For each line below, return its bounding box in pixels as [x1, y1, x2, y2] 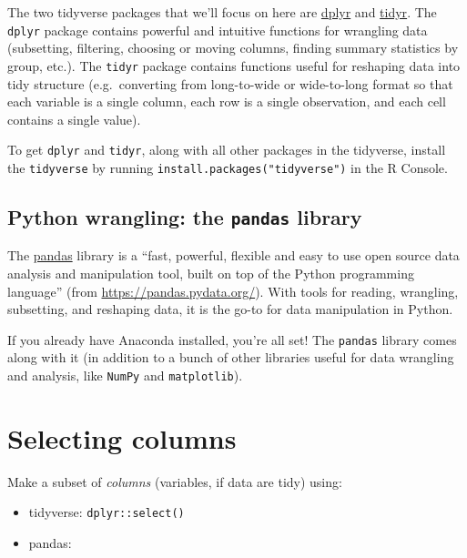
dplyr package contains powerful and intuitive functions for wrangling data [7, 20, 428, 39]
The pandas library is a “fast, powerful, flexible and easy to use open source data [7, 246, 460, 265]
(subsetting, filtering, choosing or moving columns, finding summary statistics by [7, 38, 459, 57]
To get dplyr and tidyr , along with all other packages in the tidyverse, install [7, 140, 446, 159]
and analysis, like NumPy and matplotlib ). [7, 366, 243, 384]
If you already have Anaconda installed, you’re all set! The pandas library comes [7, 330, 457, 349]
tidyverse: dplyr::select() [28, 502, 185, 522]
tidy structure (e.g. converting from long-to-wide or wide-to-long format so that [7, 74, 453, 93]
